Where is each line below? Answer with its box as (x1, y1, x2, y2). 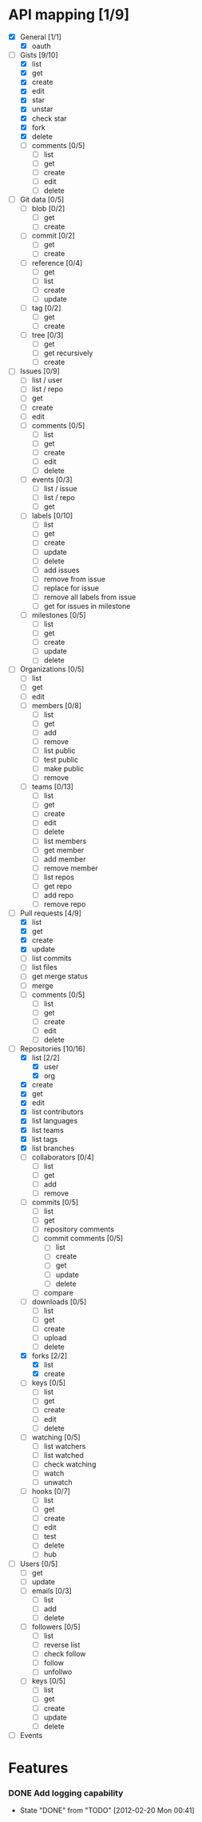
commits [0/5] (31, 1198, 79, 1207)
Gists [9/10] (19, 50, 58, 60)
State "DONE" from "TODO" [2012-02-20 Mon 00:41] (19, 1806, 195, 1816)
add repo (43, 890, 74, 899)
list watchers (43, 1441, 86, 1451)
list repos (43, 872, 74, 882)
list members (43, 836, 87, 846)
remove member (43, 863, 98, 873)
